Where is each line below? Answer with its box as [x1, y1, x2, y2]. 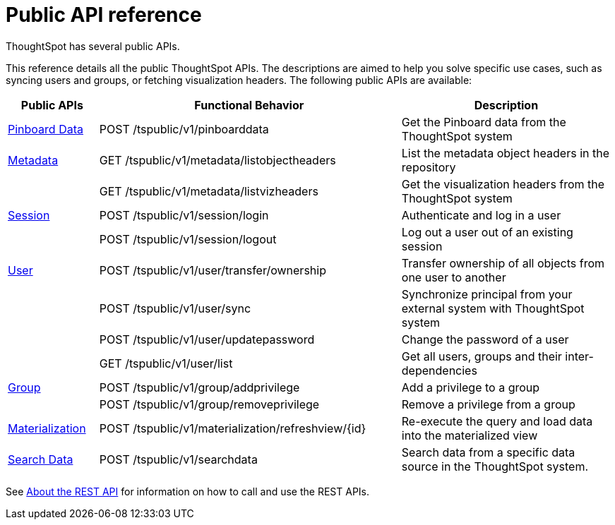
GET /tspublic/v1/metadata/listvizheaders [99, 183, 318, 198]
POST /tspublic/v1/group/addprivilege [99, 380, 300, 394]
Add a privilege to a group [401, 380, 540, 394]
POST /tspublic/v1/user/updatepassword [99, 332, 315, 346]
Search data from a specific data [401, 445, 575, 459]
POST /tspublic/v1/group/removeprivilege [99, 397, 320, 411]
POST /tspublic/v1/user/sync [99, 301, 251, 315]
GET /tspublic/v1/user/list [99, 356, 233, 370]
